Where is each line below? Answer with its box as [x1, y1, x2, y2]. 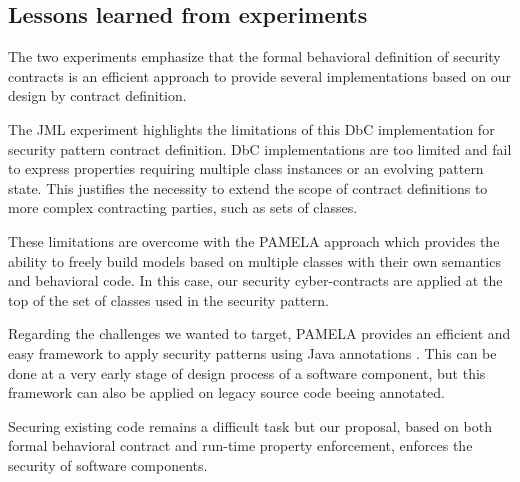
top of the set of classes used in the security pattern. [8, 289, 329, 310]
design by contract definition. [8, 85, 187, 106]
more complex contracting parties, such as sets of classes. [8, 197, 358, 218]
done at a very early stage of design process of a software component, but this [8, 362, 486, 383]
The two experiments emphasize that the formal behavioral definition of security [8, 46, 501, 67]
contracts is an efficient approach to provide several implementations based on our [8, 65, 511, 86]
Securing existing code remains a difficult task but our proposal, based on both [8, 415, 492, 436]
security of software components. [8, 454, 208, 475]
